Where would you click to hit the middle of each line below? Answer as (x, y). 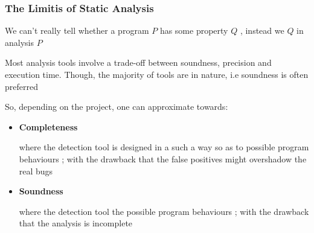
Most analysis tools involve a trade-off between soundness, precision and (138, 62)
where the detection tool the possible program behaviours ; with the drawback (164, 211)
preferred (21, 86)
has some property (194, 30)
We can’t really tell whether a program (77, 30)
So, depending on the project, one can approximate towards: (117, 107)
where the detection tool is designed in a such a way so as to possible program (164, 147)
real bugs (36, 171)
